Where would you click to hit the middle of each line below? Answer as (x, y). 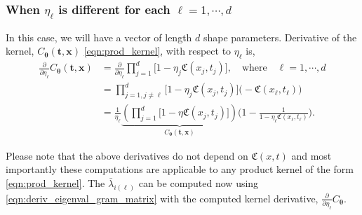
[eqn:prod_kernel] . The (55, 182)
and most (311, 155)
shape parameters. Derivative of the (280, 37)
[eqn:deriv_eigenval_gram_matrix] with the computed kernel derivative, (162, 198)
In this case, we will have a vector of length (99, 37)
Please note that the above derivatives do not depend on (127, 155)
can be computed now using (199, 182)
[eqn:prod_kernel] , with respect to (157, 51)
